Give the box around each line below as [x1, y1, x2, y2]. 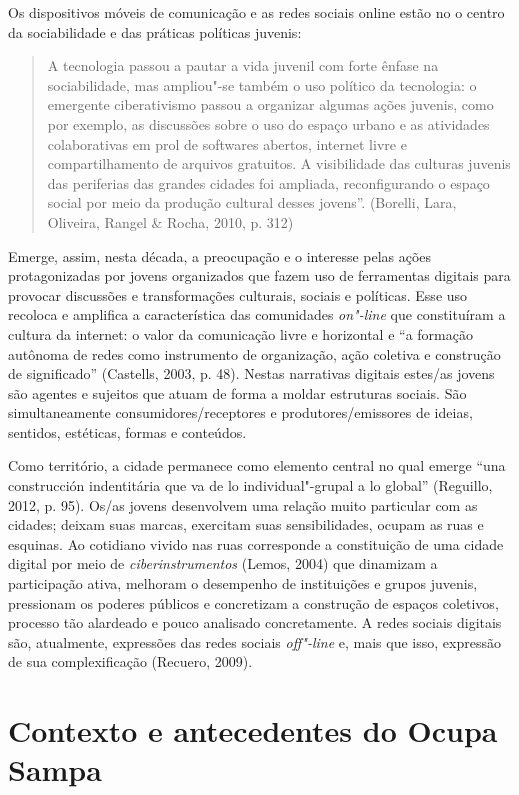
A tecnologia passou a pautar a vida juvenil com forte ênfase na [47, 55, 439, 76]
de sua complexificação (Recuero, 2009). [8, 651, 253, 672]
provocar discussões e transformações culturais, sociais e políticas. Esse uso [8, 284, 468, 305]
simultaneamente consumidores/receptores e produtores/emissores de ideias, [8, 402, 473, 423]
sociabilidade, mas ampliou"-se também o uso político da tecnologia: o [47, 74, 477, 95]
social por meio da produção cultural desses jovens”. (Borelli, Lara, [47, 192, 457, 213]
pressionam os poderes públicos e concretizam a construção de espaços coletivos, [8, 592, 499, 613]
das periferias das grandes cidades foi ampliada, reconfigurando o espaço [47, 172, 490, 193]
